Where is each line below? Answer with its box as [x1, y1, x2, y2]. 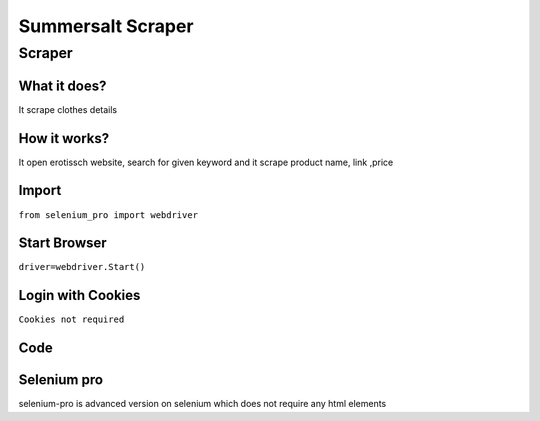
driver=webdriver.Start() [18, 261, 146, 273]
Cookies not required [18, 314, 125, 325]
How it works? [18, 130, 110, 147]
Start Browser [18, 235, 107, 252]
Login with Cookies [18, 287, 141, 304]
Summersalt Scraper [18, 15, 194, 37]
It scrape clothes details [18, 103, 118, 115]
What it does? [18, 77, 107, 94]
